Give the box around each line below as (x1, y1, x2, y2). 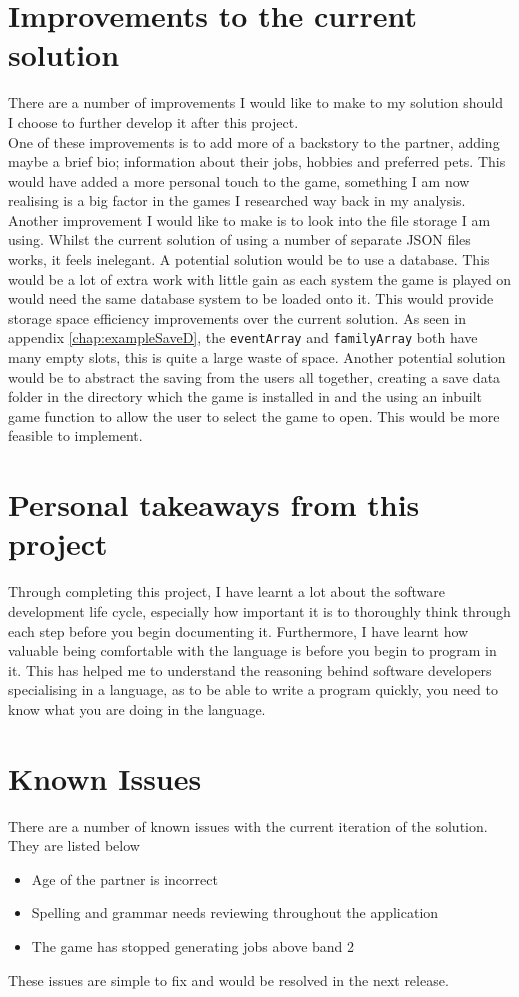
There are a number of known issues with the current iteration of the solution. (8, 815, 488, 836)
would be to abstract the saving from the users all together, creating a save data (8, 366, 501, 387)
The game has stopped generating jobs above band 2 (31, 936, 355, 957)
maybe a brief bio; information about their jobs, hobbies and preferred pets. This (8, 151, 506, 172)
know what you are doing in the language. (8, 698, 266, 719)
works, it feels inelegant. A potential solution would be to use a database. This (8, 249, 490, 270)
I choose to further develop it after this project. (8, 111, 299, 132)
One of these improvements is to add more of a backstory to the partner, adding (8, 131, 500, 152)
